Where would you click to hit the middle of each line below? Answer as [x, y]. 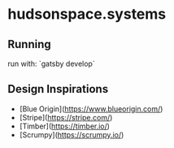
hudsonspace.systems [87, 14]
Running [30, 44]
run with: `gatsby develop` [51, 63]
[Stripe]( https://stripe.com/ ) [66, 117]
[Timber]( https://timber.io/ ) [65, 126]
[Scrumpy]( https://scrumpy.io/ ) [72, 134]
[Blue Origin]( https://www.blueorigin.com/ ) [91, 109]
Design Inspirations [58, 89]
